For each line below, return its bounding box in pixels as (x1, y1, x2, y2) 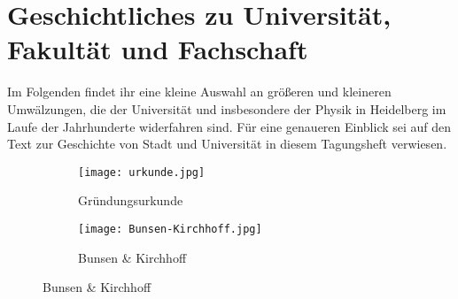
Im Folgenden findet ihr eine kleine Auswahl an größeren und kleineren (7, 82, 392, 101)
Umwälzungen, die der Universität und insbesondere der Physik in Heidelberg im (7, 99, 446, 118)
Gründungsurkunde (78, 191, 183, 210)
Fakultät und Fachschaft (7, 31, 308, 67)
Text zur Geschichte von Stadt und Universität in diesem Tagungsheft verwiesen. (7, 134, 447, 153)
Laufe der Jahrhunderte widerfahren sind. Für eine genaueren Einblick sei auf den (7, 117, 452, 135)
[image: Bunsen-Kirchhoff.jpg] (78, 222, 262, 235)
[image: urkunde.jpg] (78, 165, 206, 179)
